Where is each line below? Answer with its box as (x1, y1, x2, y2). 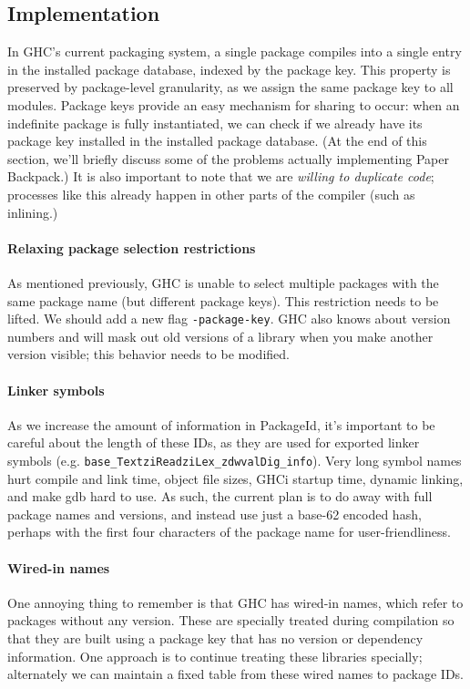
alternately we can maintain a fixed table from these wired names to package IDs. (7, 664, 464, 684)
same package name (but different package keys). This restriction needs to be (7, 291, 439, 310)
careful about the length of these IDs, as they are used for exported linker (7, 433, 420, 452)
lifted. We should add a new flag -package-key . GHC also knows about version (7, 309, 451, 328)
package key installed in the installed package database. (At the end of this (7, 131, 427, 150)
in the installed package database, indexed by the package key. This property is (7, 59, 451, 78)
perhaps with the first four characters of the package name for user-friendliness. (7, 522, 451, 541)
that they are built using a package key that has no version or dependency (7, 628, 424, 647)
